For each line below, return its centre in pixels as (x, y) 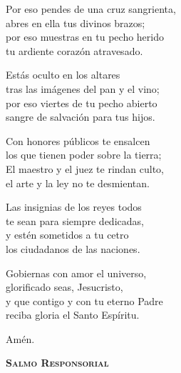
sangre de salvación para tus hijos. (81, 117)
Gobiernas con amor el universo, (76, 273)
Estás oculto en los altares (63, 75)
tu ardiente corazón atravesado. (74, 50)
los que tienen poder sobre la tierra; (84, 155)
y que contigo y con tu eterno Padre (84, 300)
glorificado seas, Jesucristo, (64, 287)
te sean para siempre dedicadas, (75, 220)
